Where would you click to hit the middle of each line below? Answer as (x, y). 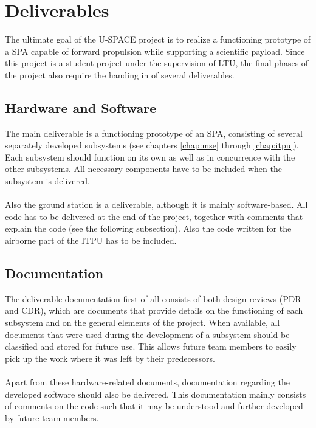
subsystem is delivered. (47, 181)
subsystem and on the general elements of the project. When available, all (143, 323)
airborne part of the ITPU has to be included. (91, 240)
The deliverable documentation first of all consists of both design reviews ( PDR (153, 298)
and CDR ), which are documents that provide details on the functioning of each (154, 310)
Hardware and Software (81, 107)
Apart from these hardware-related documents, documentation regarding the (148, 382)
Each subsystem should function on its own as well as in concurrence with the (150, 157)
